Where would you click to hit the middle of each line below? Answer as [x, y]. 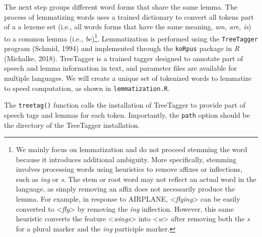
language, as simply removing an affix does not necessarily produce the [125, 189]
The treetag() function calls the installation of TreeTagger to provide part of [125, 105]
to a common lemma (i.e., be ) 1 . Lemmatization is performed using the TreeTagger [131, 37]
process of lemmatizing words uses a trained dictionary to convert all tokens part [129, 16]
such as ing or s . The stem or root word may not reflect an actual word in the [136, 179]
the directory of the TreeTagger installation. [72, 125]
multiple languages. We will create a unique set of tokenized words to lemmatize [128, 78]
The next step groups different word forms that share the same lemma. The [121, 7]
